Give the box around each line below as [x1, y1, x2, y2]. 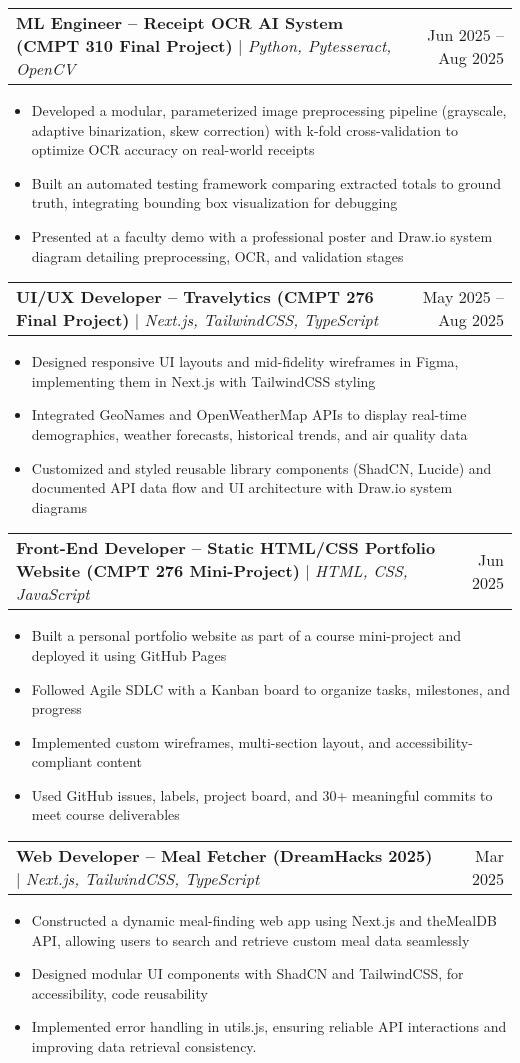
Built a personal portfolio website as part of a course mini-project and [31, 625, 462, 646]
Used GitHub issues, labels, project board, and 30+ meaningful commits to [31, 784, 493, 805]
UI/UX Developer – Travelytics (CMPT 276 [16, 285, 374, 309]
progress [31, 698, 82, 719]
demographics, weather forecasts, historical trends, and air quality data [31, 423, 468, 444]
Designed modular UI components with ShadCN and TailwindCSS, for [31, 963, 464, 984]
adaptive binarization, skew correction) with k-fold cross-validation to [31, 119, 459, 140]
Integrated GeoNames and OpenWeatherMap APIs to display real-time [31, 404, 467, 425]
